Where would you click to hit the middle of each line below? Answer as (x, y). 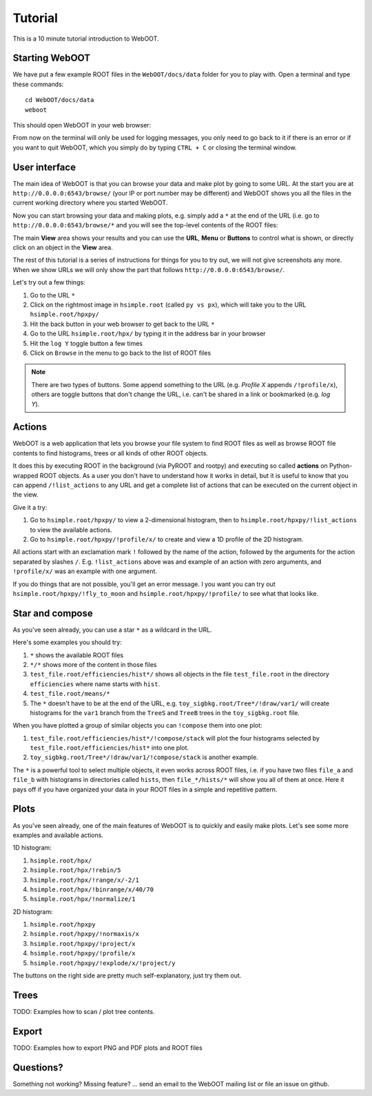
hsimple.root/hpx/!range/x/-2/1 (84, 880)
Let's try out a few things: (49, 282)
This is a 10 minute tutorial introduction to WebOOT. (86, 39)
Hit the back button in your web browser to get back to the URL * (122, 324)
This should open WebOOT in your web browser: (82, 125)
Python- (341, 466)
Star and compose (53, 613)
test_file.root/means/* (70, 694)
